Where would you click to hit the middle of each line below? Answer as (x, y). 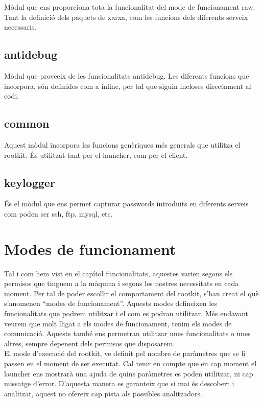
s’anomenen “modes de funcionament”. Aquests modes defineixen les (111, 303)
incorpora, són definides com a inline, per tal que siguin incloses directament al (128, 86)
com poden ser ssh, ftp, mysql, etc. (58, 213)
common (27, 123)
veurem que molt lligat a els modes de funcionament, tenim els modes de (118, 323)
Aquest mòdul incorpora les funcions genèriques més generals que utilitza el (122, 144)
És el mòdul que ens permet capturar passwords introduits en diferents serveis (126, 204)
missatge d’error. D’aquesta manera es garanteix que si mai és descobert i (119, 383)
